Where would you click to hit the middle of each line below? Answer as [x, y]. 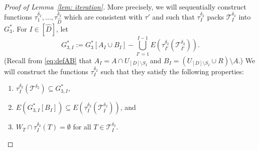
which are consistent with [103, 16]
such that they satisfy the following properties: [172, 71]
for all [82, 127]
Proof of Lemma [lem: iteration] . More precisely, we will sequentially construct [125, 7]
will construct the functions [46, 71]
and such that [173, 16]
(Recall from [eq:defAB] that [48, 60]
